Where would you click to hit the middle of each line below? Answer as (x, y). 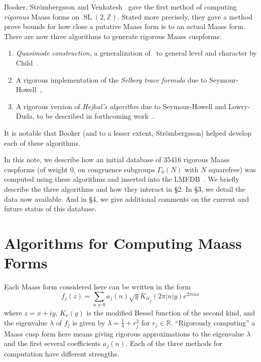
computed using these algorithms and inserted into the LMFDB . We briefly (122, 179)
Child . (27, 62)
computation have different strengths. (62, 353)
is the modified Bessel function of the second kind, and (171, 312)
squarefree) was (232, 169)
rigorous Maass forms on (42, 16)
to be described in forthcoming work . (95, 116)
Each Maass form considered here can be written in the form (97, 286)
